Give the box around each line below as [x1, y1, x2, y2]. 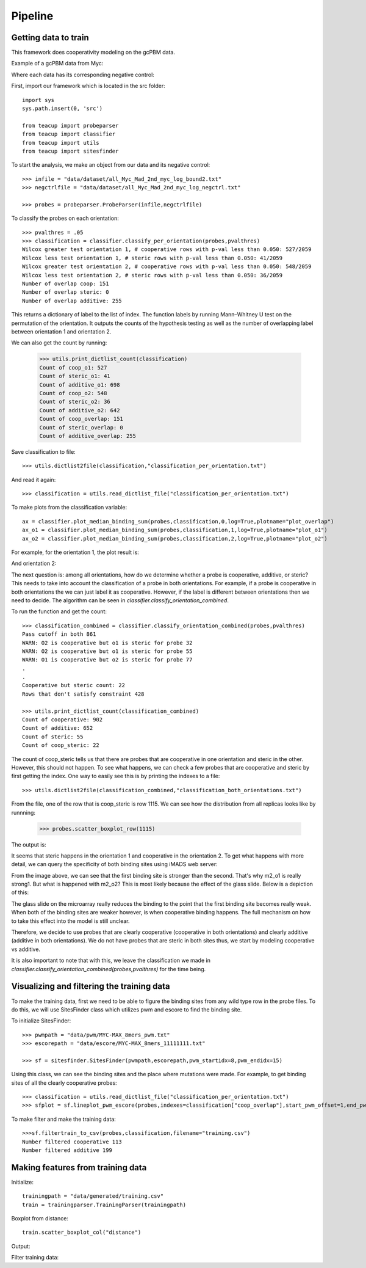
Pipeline [11, 9, 54, 23]
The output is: [11, 840, 46, 848]
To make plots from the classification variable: [11, 504, 127, 511]
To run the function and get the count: [11, 608, 107, 615]
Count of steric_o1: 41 [39, 373, 111, 380]
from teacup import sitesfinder [22, 147, 119, 155]
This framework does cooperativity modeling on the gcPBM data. [11, 49, 176, 56]
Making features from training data [11, 1162, 147, 1173]
